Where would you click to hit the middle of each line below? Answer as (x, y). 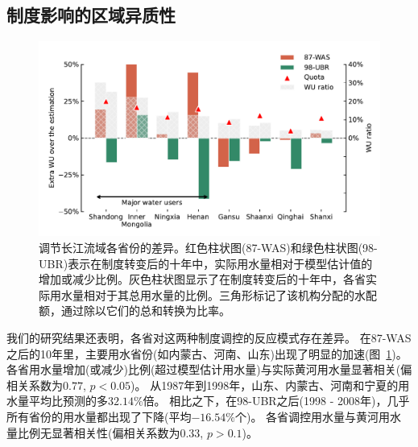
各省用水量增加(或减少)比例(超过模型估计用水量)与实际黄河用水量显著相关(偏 (209, 369)
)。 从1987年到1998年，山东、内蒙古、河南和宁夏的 (265, 385)
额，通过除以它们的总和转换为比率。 (135, 310)
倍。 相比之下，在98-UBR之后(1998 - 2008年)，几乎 (276, 401)
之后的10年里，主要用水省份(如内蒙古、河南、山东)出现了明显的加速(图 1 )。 (207, 353)
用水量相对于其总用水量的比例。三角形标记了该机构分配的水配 (213, 294)
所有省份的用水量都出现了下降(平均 (99, 416)
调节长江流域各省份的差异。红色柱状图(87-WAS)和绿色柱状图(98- (208, 248)
